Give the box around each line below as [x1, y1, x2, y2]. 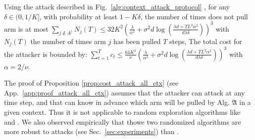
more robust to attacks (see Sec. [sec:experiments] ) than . [4, 126, 179, 137]
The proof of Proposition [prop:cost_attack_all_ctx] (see [4, 78, 179, 88]
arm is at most [4, 23, 49, 34]
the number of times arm [30, 36, 106, 46]
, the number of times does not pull [140, 11, 248, 21]
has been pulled [113, 36, 161, 46]
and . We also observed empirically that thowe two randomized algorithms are [4, 116, 241, 127]
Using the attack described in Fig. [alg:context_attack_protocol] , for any [4, 1, 230, 11]
